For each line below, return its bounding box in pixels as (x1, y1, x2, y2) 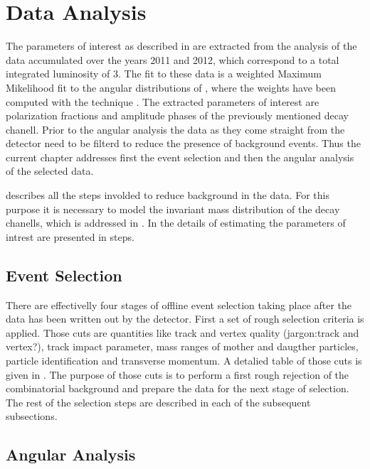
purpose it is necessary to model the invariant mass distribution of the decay (6, 201, 340, 216)
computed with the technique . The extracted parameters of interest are (6, 94, 319, 109)
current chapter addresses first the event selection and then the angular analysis (6, 149, 354, 164)
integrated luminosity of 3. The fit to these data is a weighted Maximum (6, 66, 322, 81)
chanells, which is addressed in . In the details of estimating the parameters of (6, 215, 346, 230)
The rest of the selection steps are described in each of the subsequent (6, 394, 311, 409)
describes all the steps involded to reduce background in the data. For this (6, 188, 329, 203)
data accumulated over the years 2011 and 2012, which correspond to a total (6, 52, 339, 67)
